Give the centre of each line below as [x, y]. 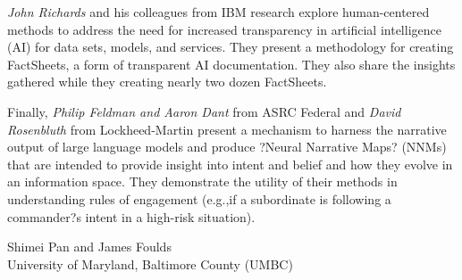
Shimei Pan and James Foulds [89, 247]
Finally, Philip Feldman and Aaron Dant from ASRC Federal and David [204, 111]
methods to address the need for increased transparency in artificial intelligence [224, 29]
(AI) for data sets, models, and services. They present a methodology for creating [231, 47]
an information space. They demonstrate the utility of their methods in [202, 181]
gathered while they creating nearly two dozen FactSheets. [167, 82]
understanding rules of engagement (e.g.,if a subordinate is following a [199, 198]
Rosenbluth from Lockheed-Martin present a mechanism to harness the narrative [227, 129]
